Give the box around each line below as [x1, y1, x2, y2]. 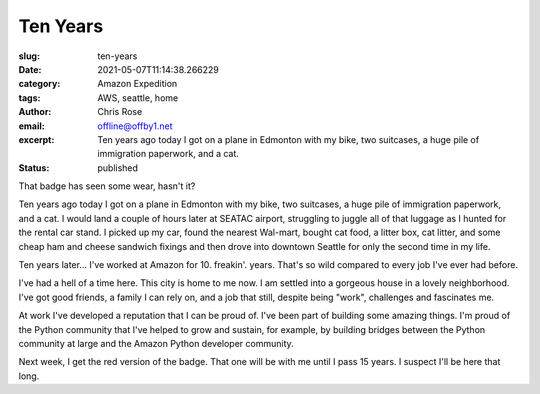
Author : [18, 106, 52, 118]
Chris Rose [97, 106, 143, 118]
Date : [18, 63, 42, 75]
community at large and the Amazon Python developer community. [18, 337, 294, 349]
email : [18, 120, 45, 132]
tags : [18, 91, 41, 104]
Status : [18, 161, 50, 174]
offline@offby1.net [97, 120, 174, 132]
